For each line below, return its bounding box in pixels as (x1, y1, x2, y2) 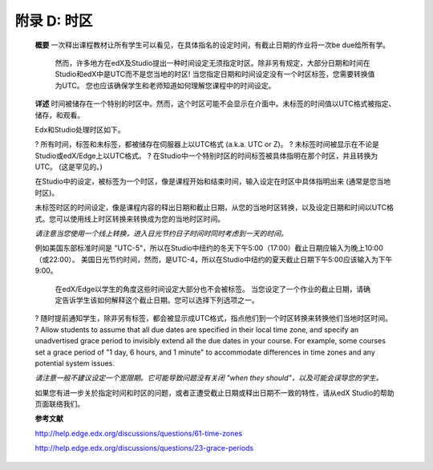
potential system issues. (34, 358, 115, 368)
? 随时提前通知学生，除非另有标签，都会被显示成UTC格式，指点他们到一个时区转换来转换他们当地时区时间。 (34, 314, 393, 323)
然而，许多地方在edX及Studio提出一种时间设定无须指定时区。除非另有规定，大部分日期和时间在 (55, 58, 370, 67)
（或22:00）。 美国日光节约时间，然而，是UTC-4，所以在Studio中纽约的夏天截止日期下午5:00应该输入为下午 (34, 254, 393, 264)
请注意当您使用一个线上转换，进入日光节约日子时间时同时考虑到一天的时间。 (34, 229, 288, 238)
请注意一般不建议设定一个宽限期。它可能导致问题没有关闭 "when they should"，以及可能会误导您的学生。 (34, 373, 383, 383)
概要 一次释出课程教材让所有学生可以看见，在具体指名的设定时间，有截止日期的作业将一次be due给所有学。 (34, 40, 391, 50)
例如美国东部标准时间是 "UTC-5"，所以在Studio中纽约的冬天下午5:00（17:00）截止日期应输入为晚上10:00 (34, 243, 384, 253)
